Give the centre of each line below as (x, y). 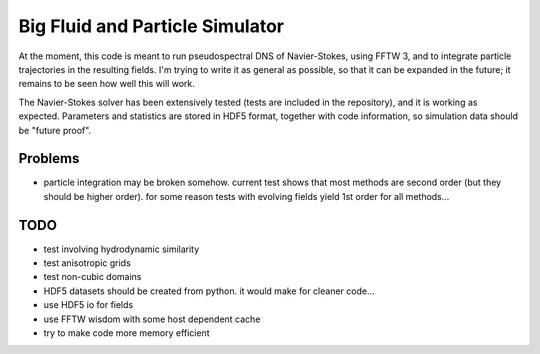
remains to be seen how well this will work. (106, 84)
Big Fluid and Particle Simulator (151, 26)
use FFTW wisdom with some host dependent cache (152, 319)
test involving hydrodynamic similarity (121, 249)
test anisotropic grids (87, 263)
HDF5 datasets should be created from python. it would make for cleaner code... (209, 291)
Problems (49, 158)
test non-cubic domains (92, 277)
